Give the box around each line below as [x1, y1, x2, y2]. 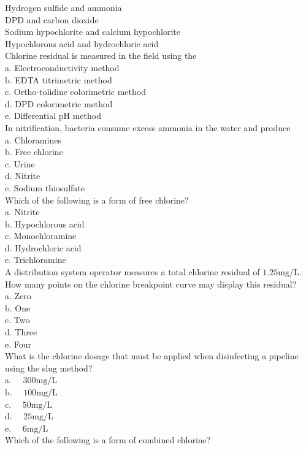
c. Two [5, 313, 30, 326]
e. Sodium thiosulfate [5, 181, 85, 194]
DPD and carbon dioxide [5, 13, 99, 26]
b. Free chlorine [5, 145, 63, 158]
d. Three [5, 326, 37, 338]
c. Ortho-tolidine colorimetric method [5, 85, 146, 98]
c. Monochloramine [5, 229, 77, 242]
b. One [5, 301, 31, 314]
